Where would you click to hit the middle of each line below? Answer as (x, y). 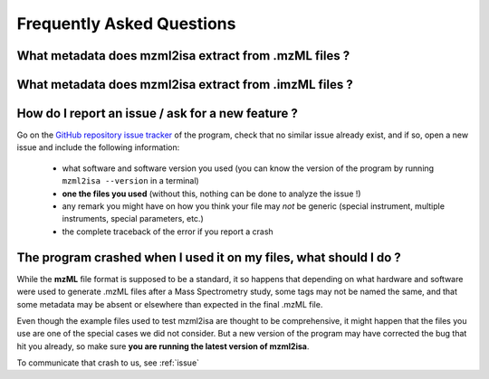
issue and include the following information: (98, 147)
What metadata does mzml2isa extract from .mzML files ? (183, 56)
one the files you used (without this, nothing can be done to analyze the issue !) (211, 194)
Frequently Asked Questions (126, 24)
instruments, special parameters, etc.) (133, 219)
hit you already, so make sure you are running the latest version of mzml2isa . (163, 346)
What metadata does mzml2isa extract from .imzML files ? (185, 85)
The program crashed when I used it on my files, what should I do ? (209, 257)
